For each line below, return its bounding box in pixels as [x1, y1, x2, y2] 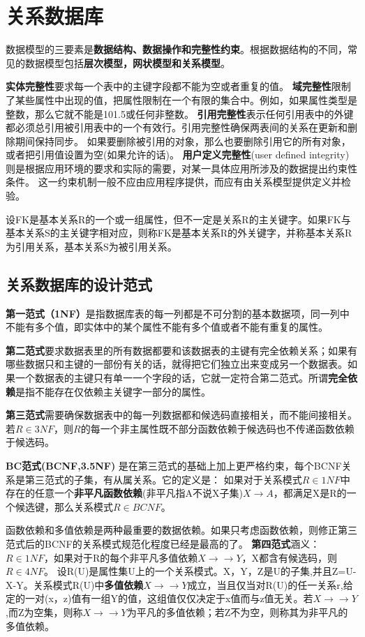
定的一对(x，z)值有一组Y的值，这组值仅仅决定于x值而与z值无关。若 [6, 591, 313, 606]
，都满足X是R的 [273, 486, 347, 500]
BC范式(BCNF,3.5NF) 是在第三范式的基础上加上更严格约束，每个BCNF [6, 458, 342, 472]
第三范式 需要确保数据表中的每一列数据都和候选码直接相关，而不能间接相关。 [6, 407, 357, 422]
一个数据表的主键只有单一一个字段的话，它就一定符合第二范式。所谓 [15, 370, 328, 385]
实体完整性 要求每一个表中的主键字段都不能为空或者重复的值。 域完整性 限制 [6, 79, 351, 93]
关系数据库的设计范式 [6, 273, 152, 294]
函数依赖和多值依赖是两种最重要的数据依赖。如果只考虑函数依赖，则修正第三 [6, 523, 357, 537]
